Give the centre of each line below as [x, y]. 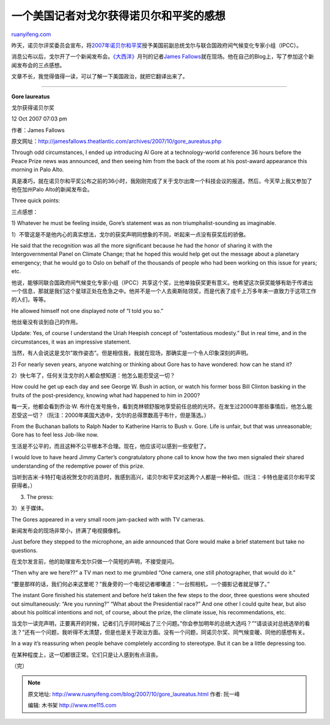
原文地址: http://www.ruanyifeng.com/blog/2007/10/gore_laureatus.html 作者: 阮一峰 [134, 694]
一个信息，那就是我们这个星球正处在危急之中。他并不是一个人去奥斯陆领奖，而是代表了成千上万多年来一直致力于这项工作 [164, 291]
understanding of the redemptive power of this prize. [78, 466]
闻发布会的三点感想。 [38, 65]
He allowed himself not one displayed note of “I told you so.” [87, 311]
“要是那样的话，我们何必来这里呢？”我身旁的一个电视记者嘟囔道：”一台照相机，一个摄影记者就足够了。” [141, 584]
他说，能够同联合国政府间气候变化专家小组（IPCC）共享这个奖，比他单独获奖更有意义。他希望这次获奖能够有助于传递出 [162, 282]
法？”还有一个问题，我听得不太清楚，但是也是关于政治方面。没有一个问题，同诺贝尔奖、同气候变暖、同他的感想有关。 [160, 632]
